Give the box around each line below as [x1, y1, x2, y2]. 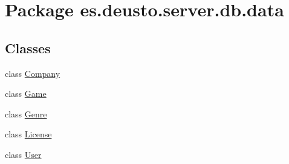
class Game [5, 87, 47, 100]
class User [5, 148, 42, 160]
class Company [5, 67, 60, 79]
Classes [5, 38, 51, 57]
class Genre [5, 107, 47, 120]
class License [5, 128, 52, 140]
